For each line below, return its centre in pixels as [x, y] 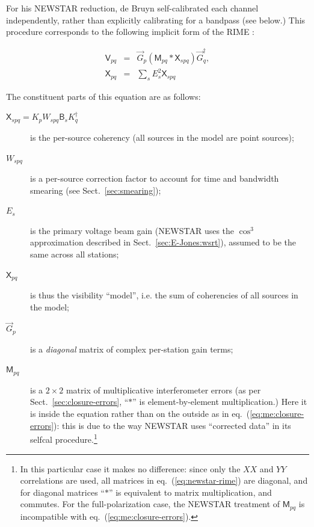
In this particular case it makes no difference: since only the [130, 468]
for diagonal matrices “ [62, 492]
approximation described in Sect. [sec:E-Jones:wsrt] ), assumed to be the [163, 242]
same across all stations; [75, 254]
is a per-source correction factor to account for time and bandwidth [155, 178]
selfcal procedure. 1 [64, 438]
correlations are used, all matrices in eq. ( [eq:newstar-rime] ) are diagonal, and [164, 480]
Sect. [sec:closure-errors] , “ [79, 402]
